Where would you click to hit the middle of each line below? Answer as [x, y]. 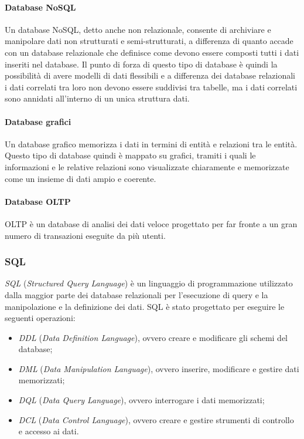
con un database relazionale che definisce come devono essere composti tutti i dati [152, 52]
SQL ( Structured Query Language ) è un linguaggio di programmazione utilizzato [149, 283]
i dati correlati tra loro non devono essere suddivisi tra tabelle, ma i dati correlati [151, 87]
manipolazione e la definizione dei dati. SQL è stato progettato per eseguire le [145, 306]
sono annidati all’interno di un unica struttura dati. [97, 98]
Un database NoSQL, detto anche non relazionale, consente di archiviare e [138, 29]
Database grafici [38, 121]
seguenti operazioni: [40, 318]
